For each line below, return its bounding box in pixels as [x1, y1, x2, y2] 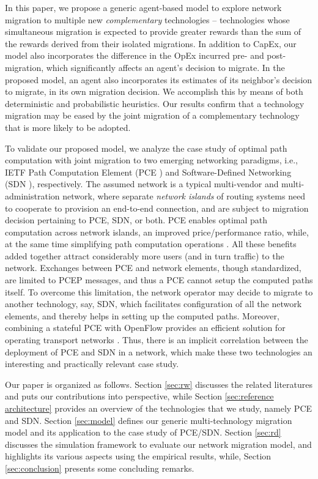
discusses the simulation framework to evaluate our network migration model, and [5, 437, 312, 450]
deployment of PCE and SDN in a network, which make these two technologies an [5, 345, 312, 358]
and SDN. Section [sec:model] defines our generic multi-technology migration [5, 414, 292, 426]
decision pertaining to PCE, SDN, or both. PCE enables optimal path [5, 214, 268, 226]
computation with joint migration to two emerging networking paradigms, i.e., [5, 154, 298, 166]
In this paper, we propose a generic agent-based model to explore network [5, 1, 282, 13]
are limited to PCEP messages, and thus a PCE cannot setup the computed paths [5, 273, 313, 286]
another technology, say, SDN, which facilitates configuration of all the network [5, 297, 302, 310]
